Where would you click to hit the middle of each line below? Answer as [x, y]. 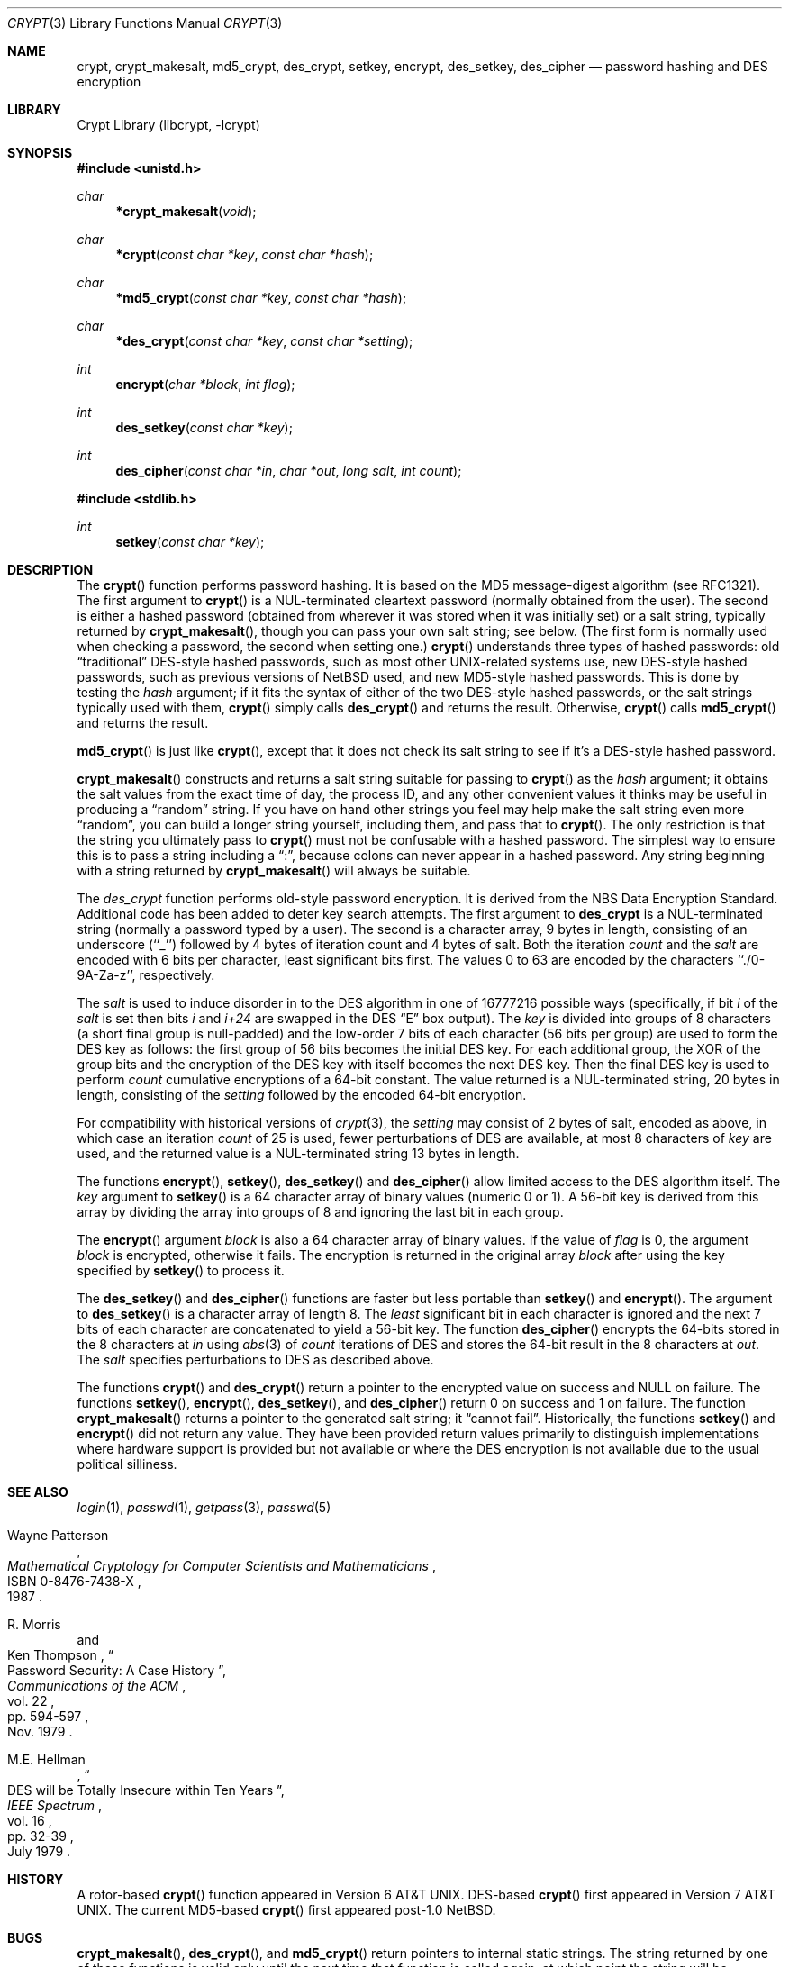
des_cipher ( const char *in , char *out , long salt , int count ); [289, 471]
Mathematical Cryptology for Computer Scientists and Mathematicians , [222, 1566]
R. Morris [34, 1624]
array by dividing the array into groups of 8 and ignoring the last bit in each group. [320, 1212]
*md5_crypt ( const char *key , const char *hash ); [261, 298]
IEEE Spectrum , [54, 1805]
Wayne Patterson [58, 1535]
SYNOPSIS [40, 153]
